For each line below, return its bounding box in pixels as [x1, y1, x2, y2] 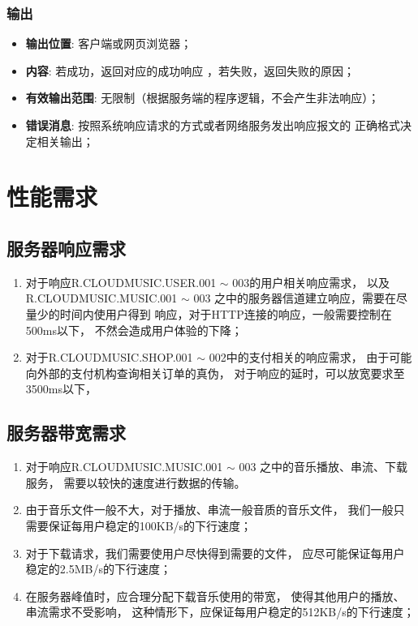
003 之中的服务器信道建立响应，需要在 [193, 289, 397, 307]
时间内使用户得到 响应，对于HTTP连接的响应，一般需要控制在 [59, 305, 392, 322]
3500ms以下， [25, 380, 97, 397]
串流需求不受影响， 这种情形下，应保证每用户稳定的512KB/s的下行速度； [25, 603, 415, 620]
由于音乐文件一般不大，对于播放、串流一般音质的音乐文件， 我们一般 [25, 501, 394, 518]
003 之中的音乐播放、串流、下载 [239, 458, 408, 475]
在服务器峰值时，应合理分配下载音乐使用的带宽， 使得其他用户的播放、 [25, 587, 405, 604]
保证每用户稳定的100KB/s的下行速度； [48, 517, 252, 534]
